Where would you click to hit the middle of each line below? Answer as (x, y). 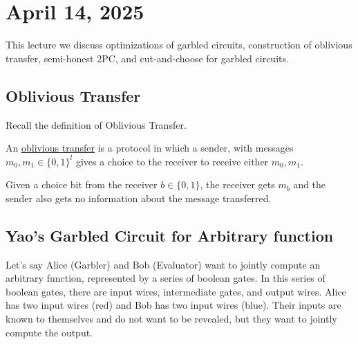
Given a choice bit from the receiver (82, 184)
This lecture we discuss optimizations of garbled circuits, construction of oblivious (179, 45)
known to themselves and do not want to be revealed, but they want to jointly (171, 319)
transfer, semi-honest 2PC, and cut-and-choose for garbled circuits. (147, 58)
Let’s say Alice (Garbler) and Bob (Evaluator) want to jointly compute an (163, 264)
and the (310, 184)
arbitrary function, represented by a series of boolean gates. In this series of (166, 278)
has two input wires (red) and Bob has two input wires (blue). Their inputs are (173, 305)
